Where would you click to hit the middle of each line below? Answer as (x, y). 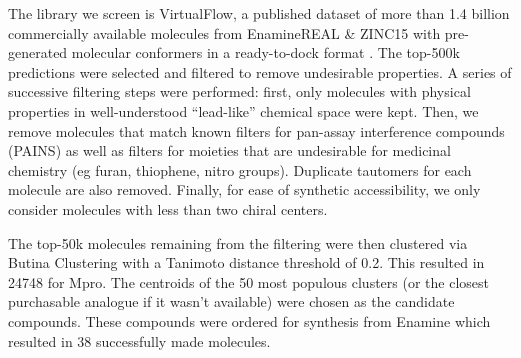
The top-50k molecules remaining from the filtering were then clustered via (238, 242)
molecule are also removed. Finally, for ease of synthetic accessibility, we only (244, 189)
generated (38, 52)
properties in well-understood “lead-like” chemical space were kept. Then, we (243, 110)
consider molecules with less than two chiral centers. (168, 208)
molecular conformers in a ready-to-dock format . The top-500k (265, 52)
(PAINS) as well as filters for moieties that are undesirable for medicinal (229, 150)
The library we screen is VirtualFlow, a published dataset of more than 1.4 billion (259, 13)
